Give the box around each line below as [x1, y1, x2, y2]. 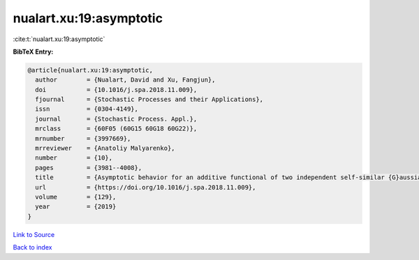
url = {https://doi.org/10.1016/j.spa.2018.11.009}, [35, 183, 256, 191]
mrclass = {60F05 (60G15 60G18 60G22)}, [35, 125, 198, 132]
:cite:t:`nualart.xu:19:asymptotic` [13, 35, 105, 43]
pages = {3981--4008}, [35, 164, 142, 171]
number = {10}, [35, 154, 113, 162]
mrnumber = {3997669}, [35, 135, 131, 142]
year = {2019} [35, 203, 117, 211]
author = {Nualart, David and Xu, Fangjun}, [35, 76, 216, 84]
